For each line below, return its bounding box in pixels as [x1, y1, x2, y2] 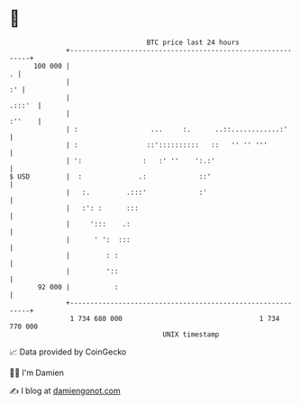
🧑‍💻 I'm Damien [9, 367, 65, 378]
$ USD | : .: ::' [9, 171, 212, 181]
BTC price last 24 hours [146, 38, 241, 47]
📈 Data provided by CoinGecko [9, 346, 127, 357]
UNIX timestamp [162, 329, 220, 339]
